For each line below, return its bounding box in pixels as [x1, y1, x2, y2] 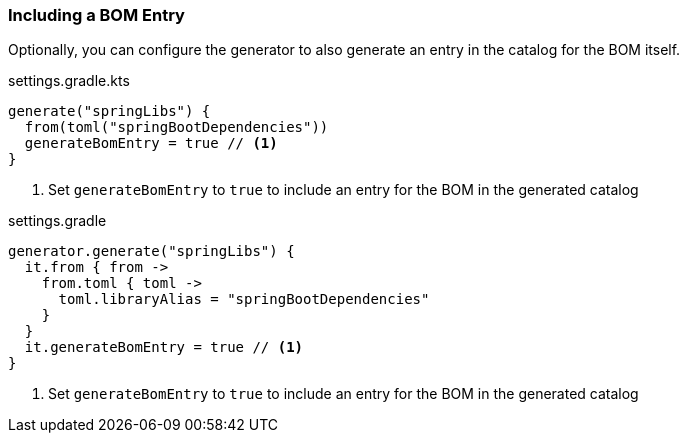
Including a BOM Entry [8, 5, 185, 25]
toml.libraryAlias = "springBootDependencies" [58, 291, 430, 308]
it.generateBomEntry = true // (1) [24, 339, 304, 356]
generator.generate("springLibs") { [8, 243, 295, 260]
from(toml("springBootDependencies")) [24, 119, 329, 136]
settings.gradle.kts [8, 72, 130, 90]
